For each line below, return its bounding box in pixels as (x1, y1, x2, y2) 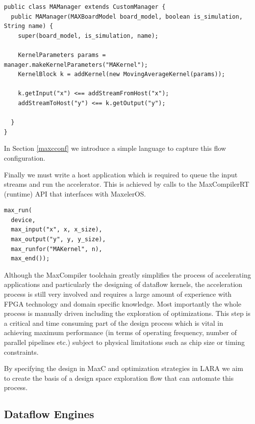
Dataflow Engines (4, 406, 94, 422)
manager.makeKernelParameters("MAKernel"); (4, 61, 148, 68)
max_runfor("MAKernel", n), (11, 245, 102, 253)
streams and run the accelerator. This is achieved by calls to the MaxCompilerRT (4, 179, 250, 189)
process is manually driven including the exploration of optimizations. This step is (4, 308, 251, 318)
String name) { (4, 23, 53, 30)
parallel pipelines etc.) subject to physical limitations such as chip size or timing (4, 337, 245, 347)
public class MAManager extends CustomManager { (4, 3, 166, 10)
